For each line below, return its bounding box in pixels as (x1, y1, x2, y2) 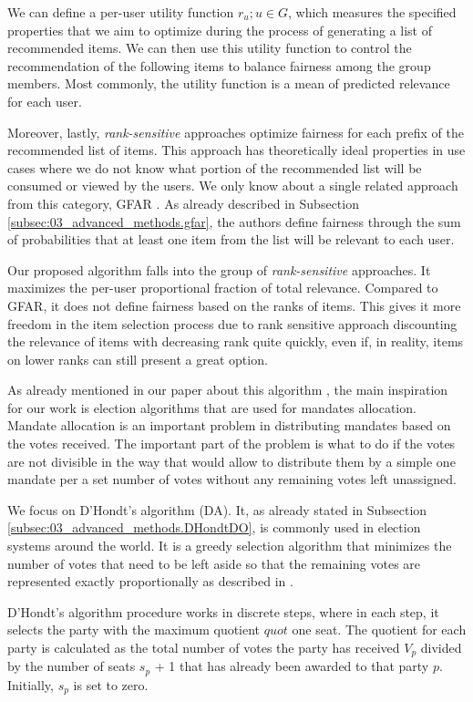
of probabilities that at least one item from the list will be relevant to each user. (7, 230, 455, 249)
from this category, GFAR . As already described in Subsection (7, 193, 359, 212)
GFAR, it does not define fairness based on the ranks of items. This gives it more (7, 295, 461, 315)
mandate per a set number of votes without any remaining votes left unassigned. (7, 470, 457, 489)
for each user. (7, 91, 82, 110)
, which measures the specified (288, 3, 457, 21)
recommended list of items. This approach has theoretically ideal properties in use (7, 140, 466, 160)
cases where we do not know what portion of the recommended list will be (7, 158, 422, 177)
